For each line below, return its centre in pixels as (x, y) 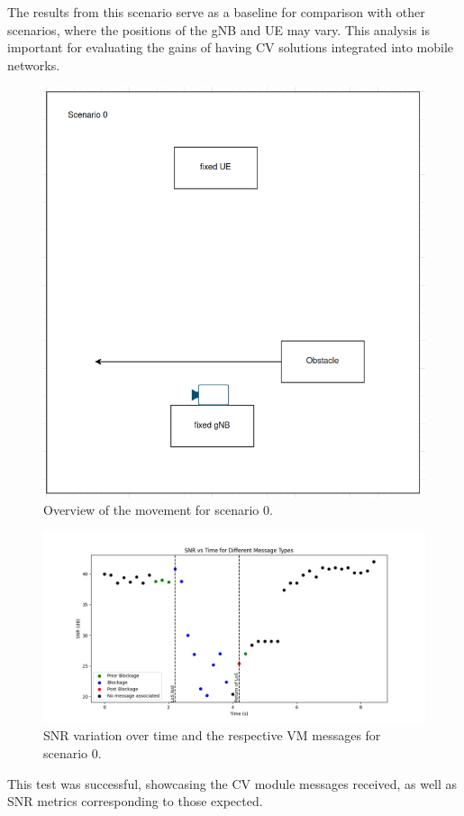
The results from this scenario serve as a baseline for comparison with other (216, 12)
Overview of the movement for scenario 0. (158, 510)
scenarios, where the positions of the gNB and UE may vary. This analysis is (218, 29)
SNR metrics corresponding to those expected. (135, 801)
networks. (34, 64)
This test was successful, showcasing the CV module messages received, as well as (232, 783)
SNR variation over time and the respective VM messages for (212, 735)
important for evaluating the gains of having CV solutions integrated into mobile (231, 47)
